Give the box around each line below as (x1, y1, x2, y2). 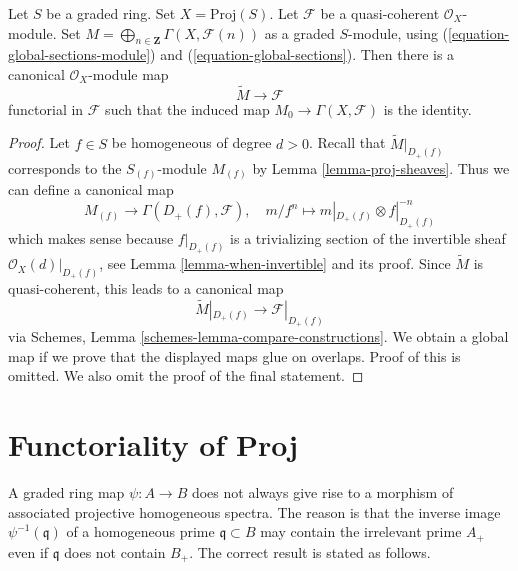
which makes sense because (8, 227, 174, 248)
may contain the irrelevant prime (260, 521, 462, 542)
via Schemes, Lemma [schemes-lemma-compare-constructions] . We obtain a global (8, 326, 509, 347)
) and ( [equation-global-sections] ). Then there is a (150, 44, 455, 65)
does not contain (64, 541, 166, 562)
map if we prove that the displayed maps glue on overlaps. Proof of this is (8, 345, 461, 366)
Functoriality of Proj (8, 424, 299, 465)
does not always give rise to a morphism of (191, 482, 454, 503)
